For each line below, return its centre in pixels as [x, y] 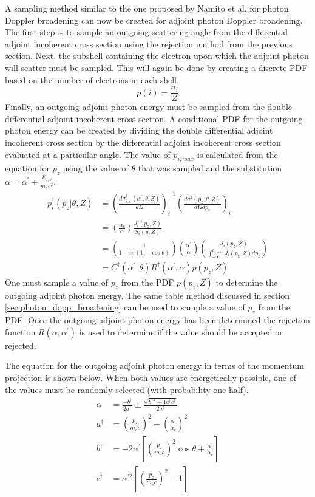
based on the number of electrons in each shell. [92, 79]
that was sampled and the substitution [210, 168]
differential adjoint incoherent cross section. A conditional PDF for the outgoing [154, 118]
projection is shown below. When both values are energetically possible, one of [151, 377]
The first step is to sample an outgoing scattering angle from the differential [147, 32]
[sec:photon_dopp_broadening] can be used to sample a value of [125, 307]
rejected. [21, 345]
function [20, 331]
